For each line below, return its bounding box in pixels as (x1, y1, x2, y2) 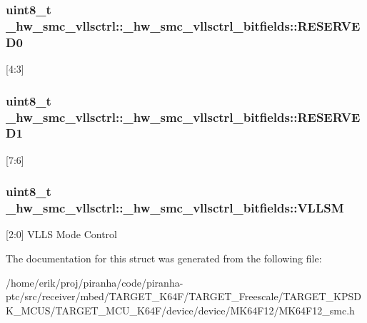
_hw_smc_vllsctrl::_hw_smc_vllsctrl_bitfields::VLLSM (6, 199, 344, 217)
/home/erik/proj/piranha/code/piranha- (6, 275, 183, 289)
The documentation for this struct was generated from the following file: (6, 251, 322, 266)
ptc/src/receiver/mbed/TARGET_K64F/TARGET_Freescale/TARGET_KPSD (6, 289, 361, 304)
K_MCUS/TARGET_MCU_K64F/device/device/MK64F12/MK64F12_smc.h (6, 302, 355, 317)
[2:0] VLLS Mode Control (6, 227, 118, 242)
